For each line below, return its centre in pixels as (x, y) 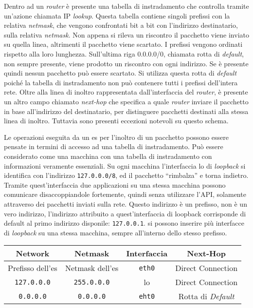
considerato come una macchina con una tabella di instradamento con (108, 156)
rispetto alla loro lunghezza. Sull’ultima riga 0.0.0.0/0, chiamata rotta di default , (124, 53)
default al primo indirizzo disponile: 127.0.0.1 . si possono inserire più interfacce (124, 223)
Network (33, 253)
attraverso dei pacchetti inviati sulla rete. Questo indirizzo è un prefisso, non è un (126, 203)
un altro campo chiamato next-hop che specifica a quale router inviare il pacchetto (126, 101)
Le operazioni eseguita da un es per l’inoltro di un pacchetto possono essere (117, 137)
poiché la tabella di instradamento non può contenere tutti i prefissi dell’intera (121, 82)
